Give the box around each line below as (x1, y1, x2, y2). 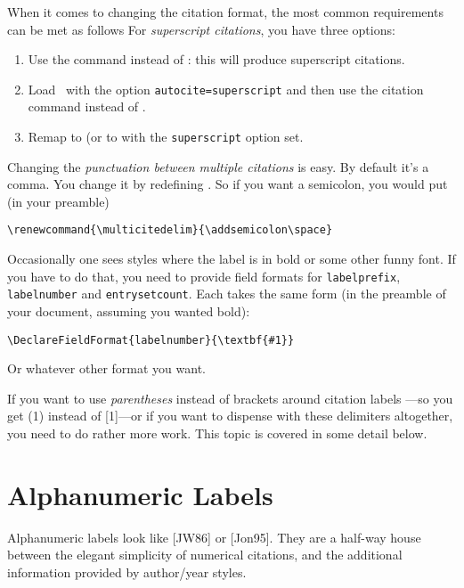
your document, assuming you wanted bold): (7, 302, 250, 321)
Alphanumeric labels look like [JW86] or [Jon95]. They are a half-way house (7, 527, 421, 546)
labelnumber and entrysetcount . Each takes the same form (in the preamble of (7, 284, 446, 303)
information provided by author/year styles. (7, 562, 247, 581)
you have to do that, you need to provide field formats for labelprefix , (7, 266, 401, 285)
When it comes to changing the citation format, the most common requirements (7, 3, 444, 20)
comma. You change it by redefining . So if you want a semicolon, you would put (7, 175, 448, 193)
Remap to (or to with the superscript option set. (28, 127, 304, 146)
